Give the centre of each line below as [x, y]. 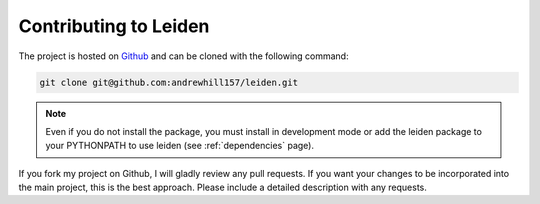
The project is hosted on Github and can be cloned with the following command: [183, 56]
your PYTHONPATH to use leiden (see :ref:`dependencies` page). [180, 146]
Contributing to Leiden [114, 26]
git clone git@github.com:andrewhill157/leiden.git [169, 82]
